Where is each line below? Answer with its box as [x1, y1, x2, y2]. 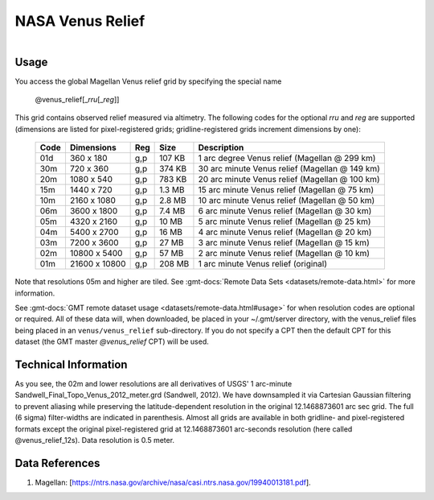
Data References [14, 456, 100, 470]
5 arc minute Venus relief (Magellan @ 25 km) [198, 216, 371, 227]
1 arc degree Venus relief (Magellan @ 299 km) [198, 153, 376, 164]
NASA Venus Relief [14, 12, 145, 30]
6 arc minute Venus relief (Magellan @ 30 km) [198, 205, 372, 217]
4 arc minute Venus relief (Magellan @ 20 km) [198, 226, 372, 238]
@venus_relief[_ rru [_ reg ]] [35, 95, 120, 105]
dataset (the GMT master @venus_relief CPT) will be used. [14, 337, 209, 346]
